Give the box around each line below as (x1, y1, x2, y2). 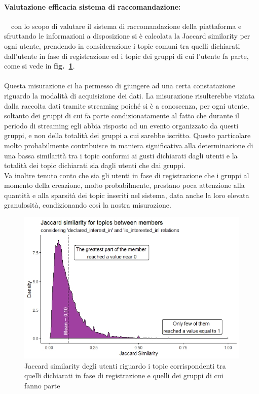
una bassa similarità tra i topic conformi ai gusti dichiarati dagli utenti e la (4, 150, 238, 160)
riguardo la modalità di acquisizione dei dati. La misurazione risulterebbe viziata (4, 90, 255, 101)
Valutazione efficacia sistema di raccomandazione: (4, 1, 181, 12)
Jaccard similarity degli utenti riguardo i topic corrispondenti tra (24, 360, 226, 371)
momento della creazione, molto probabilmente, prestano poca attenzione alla (4, 180, 245, 190)
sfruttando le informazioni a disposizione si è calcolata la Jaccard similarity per (4, 30, 250, 41)
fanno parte (24, 380, 60, 390)
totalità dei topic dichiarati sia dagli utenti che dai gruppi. (4, 160, 186, 171)
